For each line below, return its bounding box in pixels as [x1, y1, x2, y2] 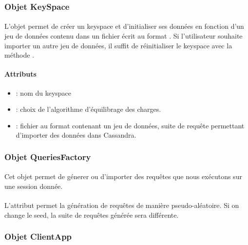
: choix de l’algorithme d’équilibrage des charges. [16, 104, 161, 114]
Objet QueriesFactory [4, 150, 91, 163]
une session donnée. [4, 181, 63, 191]
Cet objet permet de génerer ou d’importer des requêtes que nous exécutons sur [4, 171, 242, 182]
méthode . [4, 50, 35, 60]
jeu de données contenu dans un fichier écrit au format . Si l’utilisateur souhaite [4, 31, 243, 41]
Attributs [4, 69, 37, 79]
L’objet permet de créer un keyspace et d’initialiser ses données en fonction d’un [4, 21, 244, 31]
